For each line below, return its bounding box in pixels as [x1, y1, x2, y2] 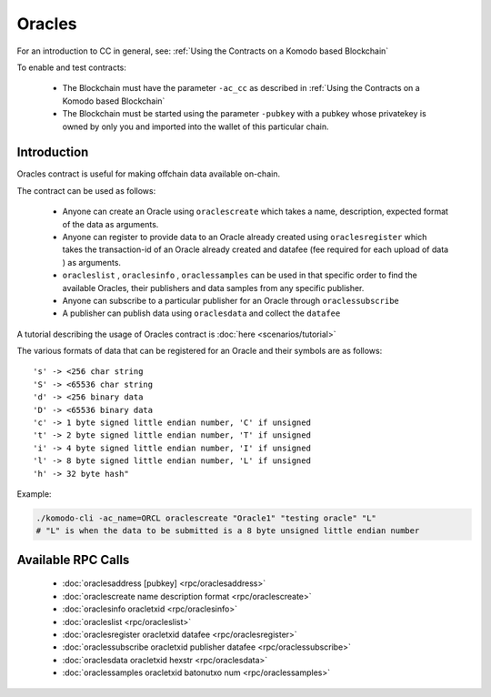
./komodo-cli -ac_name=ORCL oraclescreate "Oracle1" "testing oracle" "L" [35, 512, 377, 523]
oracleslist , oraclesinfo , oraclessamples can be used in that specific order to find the [62, 269, 417, 281]
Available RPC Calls [16, 551, 130, 568]
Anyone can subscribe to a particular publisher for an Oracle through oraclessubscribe [62, 295, 399, 306]
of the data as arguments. [62, 218, 159, 229]
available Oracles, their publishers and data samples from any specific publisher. [62, 282, 365, 293]
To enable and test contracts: [16, 62, 127, 73]
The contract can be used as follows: [16, 185, 156, 196]
